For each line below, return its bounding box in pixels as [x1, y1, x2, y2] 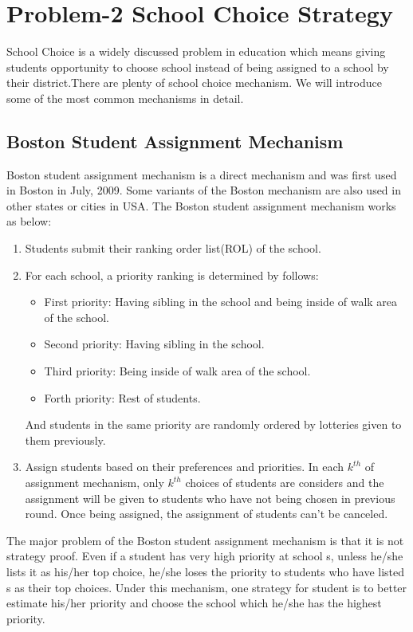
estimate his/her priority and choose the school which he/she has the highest [6, 595, 382, 611]
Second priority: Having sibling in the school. [44, 336, 265, 352]
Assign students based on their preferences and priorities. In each [25, 458, 344, 475]
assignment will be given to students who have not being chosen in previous [25, 489, 395, 506]
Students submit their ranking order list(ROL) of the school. [25, 240, 321, 257]
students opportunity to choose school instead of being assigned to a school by [6, 58, 389, 75]
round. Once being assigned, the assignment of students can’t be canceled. [25, 505, 388, 522]
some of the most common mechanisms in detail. [6, 89, 244, 106]
